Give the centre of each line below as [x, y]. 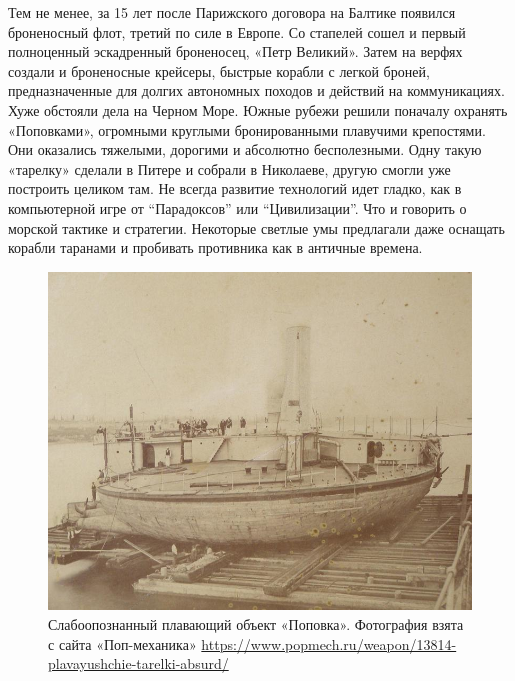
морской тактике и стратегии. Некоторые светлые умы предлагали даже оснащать [256, 227]
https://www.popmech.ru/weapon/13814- [329, 643]
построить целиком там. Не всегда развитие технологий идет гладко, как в [235, 188]
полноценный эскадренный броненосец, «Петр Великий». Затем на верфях [235, 51]
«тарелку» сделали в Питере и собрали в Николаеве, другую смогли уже [229, 168]
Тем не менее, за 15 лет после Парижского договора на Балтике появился [232, 12]
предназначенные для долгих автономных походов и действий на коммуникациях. [256, 90]
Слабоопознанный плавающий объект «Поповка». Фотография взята [256, 623]
